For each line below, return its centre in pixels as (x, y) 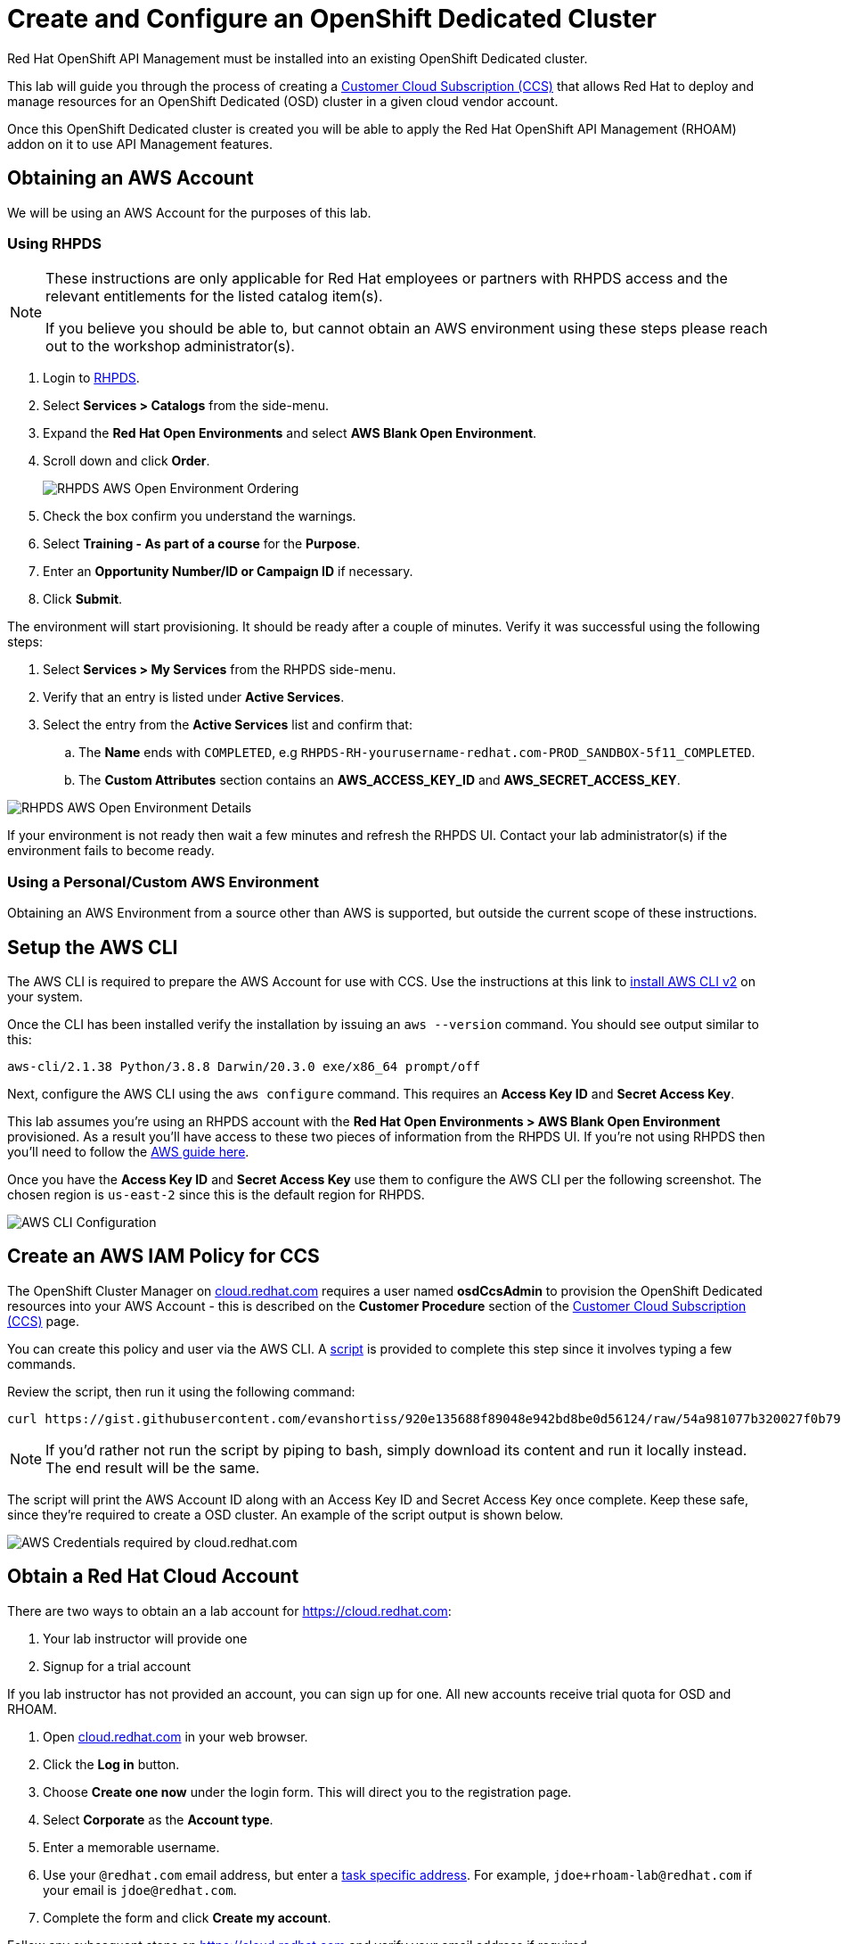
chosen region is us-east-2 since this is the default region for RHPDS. (216, 1194)
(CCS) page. (43, 1321)
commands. (42, 1363)
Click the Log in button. (111, 1764)
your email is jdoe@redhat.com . (140, 1890)
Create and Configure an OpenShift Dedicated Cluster (332, 19)
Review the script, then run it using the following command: (181, 1391)
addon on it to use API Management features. (140, 144)
